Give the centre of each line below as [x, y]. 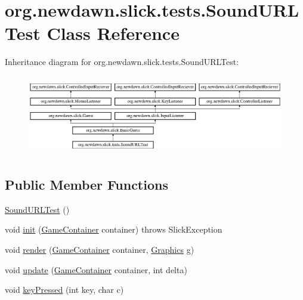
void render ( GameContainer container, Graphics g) [100, 249]
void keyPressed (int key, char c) [64, 290]
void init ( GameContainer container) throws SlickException [114, 229]
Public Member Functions [86, 184]
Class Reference [113, 33]
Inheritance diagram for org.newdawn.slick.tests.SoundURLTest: [122, 62]
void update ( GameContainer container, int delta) [96, 269]
